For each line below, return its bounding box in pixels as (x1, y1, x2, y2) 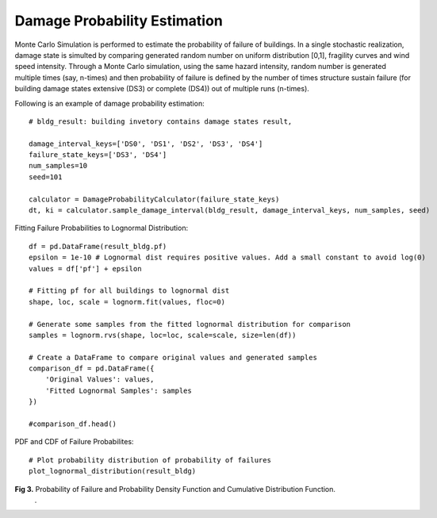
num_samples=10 (29, 161, 88, 171)
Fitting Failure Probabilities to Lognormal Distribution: (14, 223, 189, 233)
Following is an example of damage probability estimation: (14, 98, 205, 108)
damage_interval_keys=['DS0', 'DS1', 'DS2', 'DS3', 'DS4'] (29, 139, 263, 148)
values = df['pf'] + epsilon (29, 264, 142, 273)
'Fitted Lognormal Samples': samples (44, 386, 192, 395)
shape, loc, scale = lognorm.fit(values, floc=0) (29, 297, 226, 306)
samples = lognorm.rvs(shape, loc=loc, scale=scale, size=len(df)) (29, 330, 297, 340)
